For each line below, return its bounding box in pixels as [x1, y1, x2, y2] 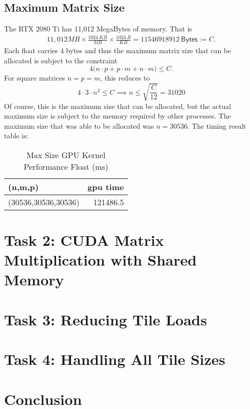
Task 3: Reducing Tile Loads [4, 309, 207, 329]
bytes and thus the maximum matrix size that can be [66, 45, 231, 56]
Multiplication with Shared [4, 249, 197, 270]
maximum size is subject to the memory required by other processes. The [4, 110, 231, 121]
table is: [4, 130, 29, 141]
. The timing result [187, 120, 246, 131]
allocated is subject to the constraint [4, 55, 118, 65]
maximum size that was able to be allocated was [4, 120, 154, 131]
